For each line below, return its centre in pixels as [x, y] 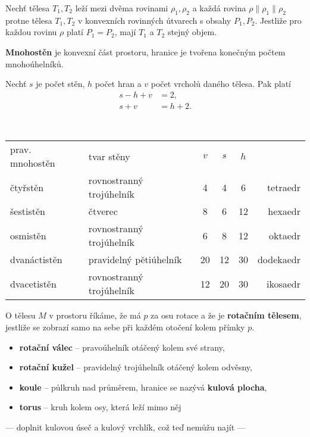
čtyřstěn [27, 187]
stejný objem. [192, 32]
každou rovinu [31, 32]
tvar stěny [109, 156]
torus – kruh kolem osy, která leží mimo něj [100, 407]
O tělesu [21, 315]
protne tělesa [29, 20]
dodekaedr [279, 260]
